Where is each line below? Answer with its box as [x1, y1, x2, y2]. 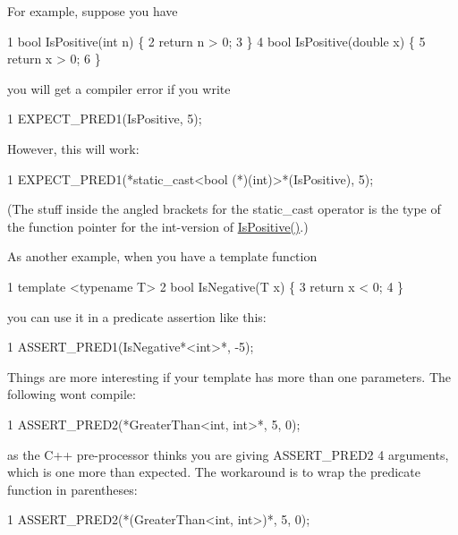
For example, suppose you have [7, 2, 178, 20]
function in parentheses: [7, 480, 138, 498]
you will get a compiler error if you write [7, 79, 231, 98]
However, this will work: [7, 139, 140, 157]
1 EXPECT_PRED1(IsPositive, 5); [7, 109, 202, 128]
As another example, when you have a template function [7, 247, 318, 266]
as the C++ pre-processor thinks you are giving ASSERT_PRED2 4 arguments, [7, 445, 449, 463]
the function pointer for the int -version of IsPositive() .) [7, 217, 309, 235]
